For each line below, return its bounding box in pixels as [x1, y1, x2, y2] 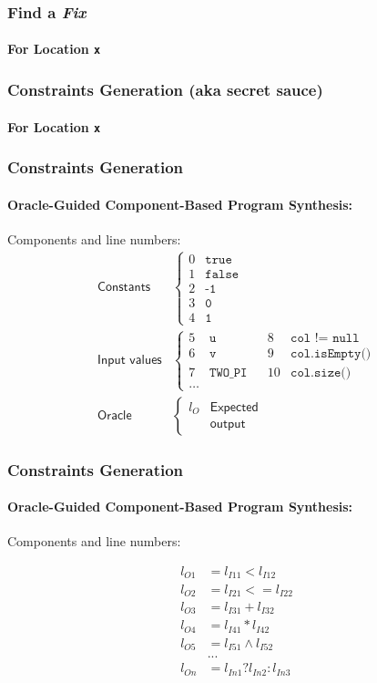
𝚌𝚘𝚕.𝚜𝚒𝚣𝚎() [290, 367, 352, 380]
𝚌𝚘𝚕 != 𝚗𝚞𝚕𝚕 [290, 332, 360, 346]
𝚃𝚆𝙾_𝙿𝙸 [209, 367, 248, 380]
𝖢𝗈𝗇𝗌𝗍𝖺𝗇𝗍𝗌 [97, 281, 151, 295]
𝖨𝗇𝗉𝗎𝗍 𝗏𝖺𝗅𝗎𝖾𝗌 [97, 353, 162, 367]
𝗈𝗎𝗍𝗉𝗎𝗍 [209, 417, 246, 430]
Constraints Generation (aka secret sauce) [7, 78, 323, 101]
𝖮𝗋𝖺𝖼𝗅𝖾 [97, 409, 132, 422]
